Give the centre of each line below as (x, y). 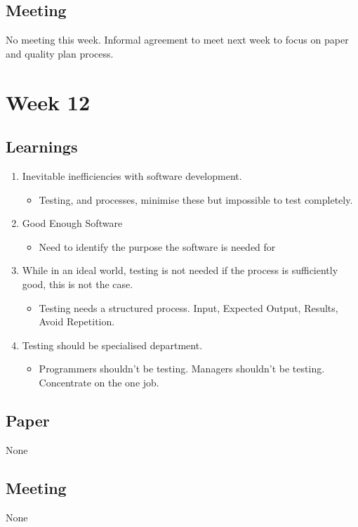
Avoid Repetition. (77, 321)
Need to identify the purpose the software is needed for (157, 246)
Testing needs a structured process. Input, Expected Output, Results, (188, 307)
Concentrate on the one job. (99, 382)
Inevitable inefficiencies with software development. (132, 175)
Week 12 (48, 102)
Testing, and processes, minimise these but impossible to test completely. (196, 199)
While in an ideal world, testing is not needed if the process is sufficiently (180, 270)
